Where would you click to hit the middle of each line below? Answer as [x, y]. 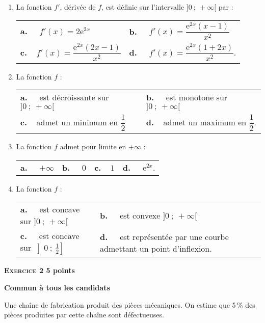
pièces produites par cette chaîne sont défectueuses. [84, 315]
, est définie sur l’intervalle [143, 7]
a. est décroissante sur [64, 97]
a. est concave [50, 209]
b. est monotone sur [187, 97]
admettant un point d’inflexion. [156, 248]
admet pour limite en [93, 146]
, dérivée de [78, 7]
